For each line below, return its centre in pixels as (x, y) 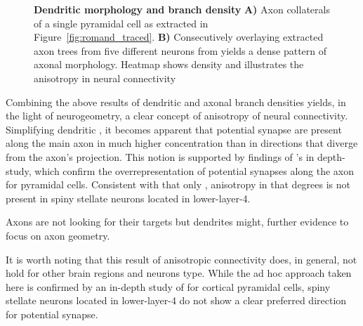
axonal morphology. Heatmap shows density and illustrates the (169, 64)
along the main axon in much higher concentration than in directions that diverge (182, 143)
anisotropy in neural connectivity (105, 78)
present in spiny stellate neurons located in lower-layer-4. (128, 198)
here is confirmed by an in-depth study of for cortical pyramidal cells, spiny (168, 286)
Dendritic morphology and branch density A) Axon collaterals (182, 9)
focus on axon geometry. (58, 235)
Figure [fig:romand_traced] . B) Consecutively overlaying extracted (179, 37)
